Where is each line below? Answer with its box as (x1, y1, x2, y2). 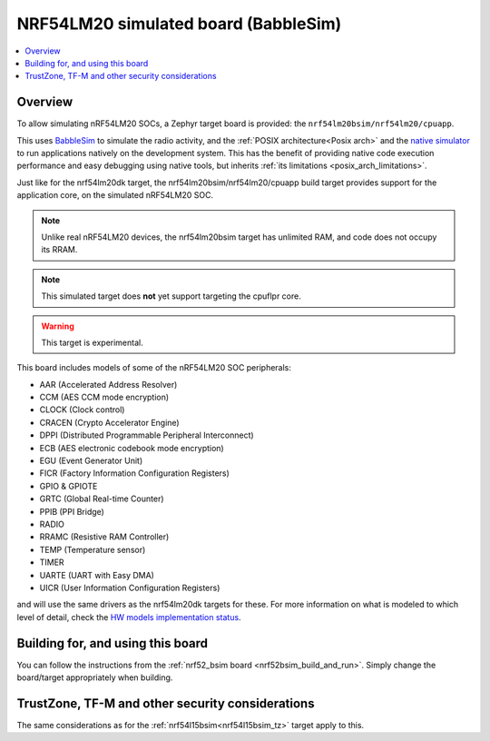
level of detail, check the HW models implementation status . (16, 611, 241, 622)
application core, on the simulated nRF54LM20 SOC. (16, 190, 213, 201)
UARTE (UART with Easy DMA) (39, 569, 154, 580)
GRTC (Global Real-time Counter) (39, 493, 164, 504)
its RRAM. (41, 244, 78, 255)
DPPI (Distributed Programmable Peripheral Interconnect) (39, 430, 254, 440)
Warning (41, 321, 74, 331)
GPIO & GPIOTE (39, 480, 98, 491)
